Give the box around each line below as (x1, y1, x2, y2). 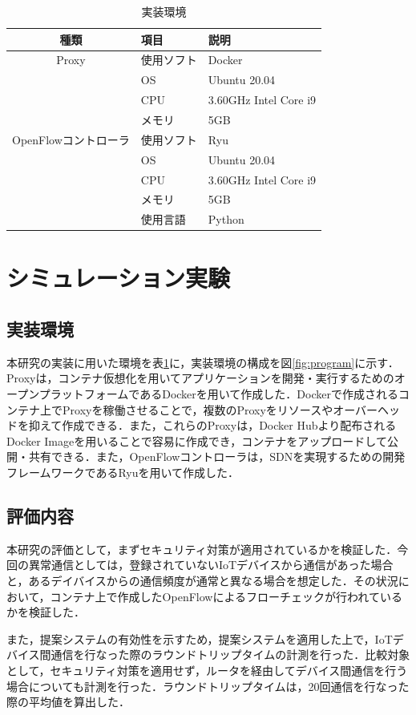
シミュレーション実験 (6, 261, 230, 294)
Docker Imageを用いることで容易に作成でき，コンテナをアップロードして (6, 432, 387, 449)
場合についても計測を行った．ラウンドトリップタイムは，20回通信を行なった (6, 677, 410, 694)
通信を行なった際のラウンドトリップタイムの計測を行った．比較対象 (50, 646, 410, 663)
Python (208, 211, 244, 228)
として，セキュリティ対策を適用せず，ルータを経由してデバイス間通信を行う (6, 661, 408, 678)
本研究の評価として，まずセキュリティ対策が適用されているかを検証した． (6, 540, 398, 557)
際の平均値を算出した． (6, 693, 130, 710)
